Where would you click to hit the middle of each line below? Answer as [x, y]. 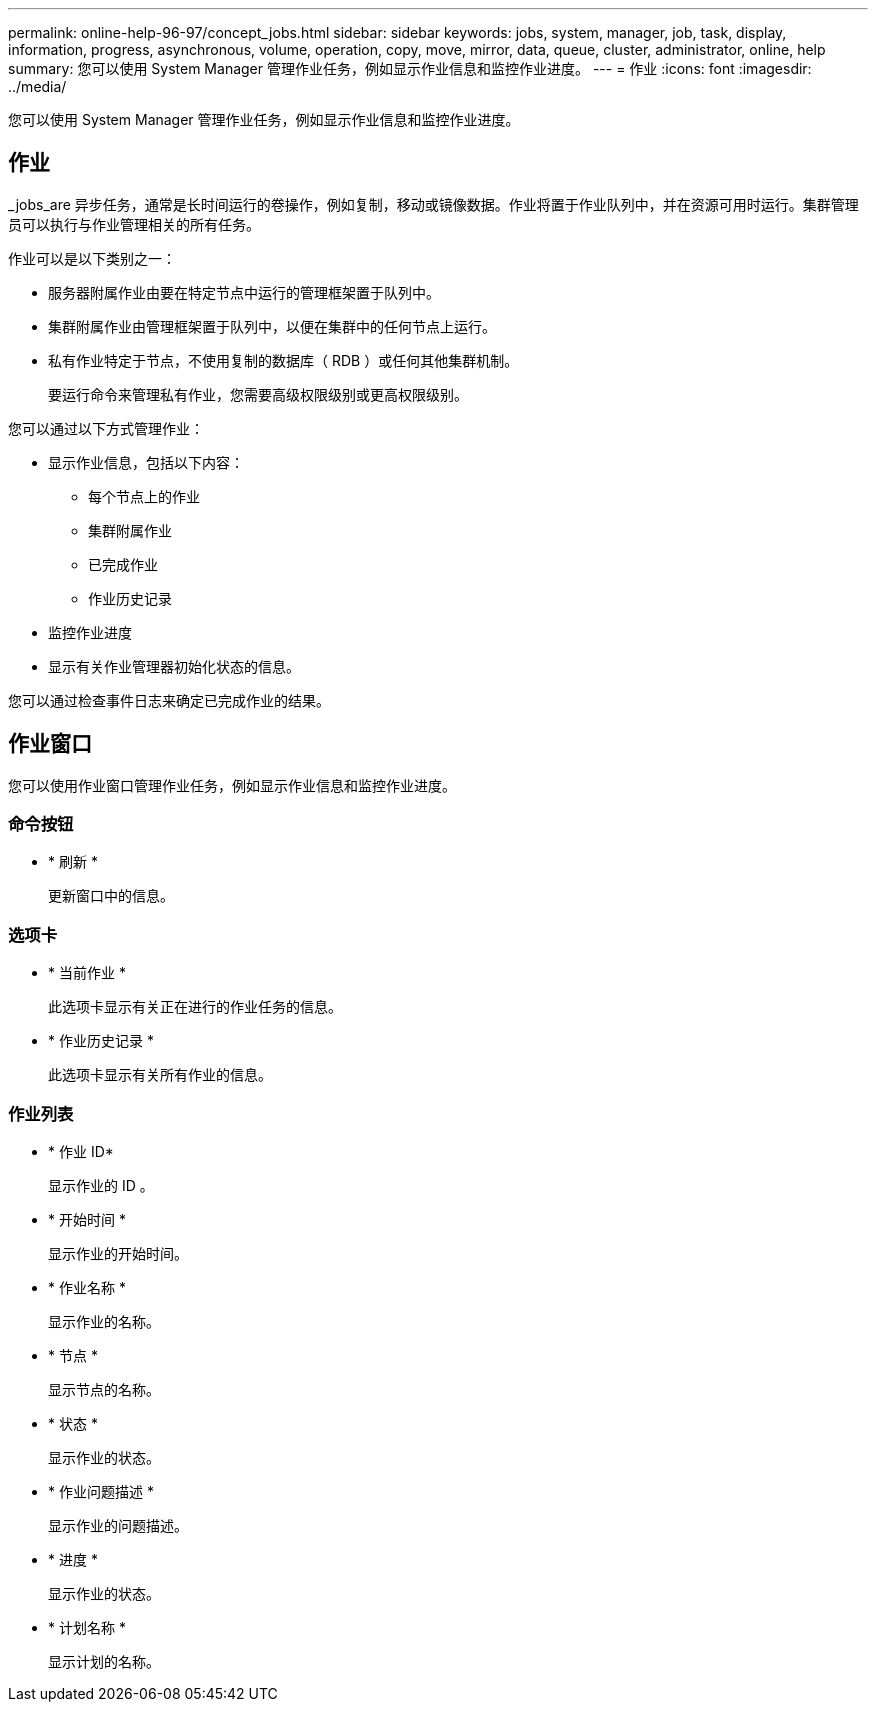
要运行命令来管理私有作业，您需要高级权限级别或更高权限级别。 [258, 394]
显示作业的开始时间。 [118, 1253]
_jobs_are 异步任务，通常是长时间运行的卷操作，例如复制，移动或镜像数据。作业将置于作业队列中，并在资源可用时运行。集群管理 [433, 204]
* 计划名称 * [87, 1627]
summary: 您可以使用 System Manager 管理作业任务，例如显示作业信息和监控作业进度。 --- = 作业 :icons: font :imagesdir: [410, 68]
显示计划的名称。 [104, 1661]
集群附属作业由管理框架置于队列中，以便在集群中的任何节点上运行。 [272, 326]
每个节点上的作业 [144, 496]
